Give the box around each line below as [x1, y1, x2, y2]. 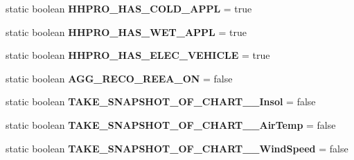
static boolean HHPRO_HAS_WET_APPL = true [6, 24, 247, 39]
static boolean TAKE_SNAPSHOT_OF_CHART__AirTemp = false [6, 117, 336, 132]
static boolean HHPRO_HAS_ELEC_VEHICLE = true [6, 48, 270, 62]
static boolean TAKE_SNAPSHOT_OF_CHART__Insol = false [6, 94, 316, 109]
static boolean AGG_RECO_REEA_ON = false [6, 71, 233, 85]
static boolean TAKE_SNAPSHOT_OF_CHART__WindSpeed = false [6, 141, 348, 155]
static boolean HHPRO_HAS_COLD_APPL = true [6, 1, 252, 15]
